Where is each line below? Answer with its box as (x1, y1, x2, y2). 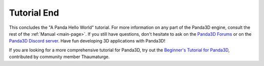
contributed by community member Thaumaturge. (9, 54, 110, 60)
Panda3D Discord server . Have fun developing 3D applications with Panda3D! (9, 38, 166, 44)
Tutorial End (9, 7, 59, 18)
